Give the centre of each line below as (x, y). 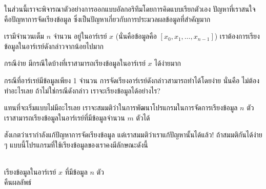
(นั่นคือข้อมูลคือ (136, 36)
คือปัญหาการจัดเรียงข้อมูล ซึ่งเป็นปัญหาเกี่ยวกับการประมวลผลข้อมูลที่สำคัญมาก (107, 19)
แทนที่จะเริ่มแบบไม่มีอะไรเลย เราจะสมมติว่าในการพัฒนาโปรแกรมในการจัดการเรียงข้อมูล (121, 108)
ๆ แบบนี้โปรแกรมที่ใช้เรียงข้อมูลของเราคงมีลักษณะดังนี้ (76, 144)
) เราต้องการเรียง (237, 36)
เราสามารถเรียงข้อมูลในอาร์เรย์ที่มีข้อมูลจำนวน (65, 117)
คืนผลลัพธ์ (18, 182)
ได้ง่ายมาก (168, 63)
